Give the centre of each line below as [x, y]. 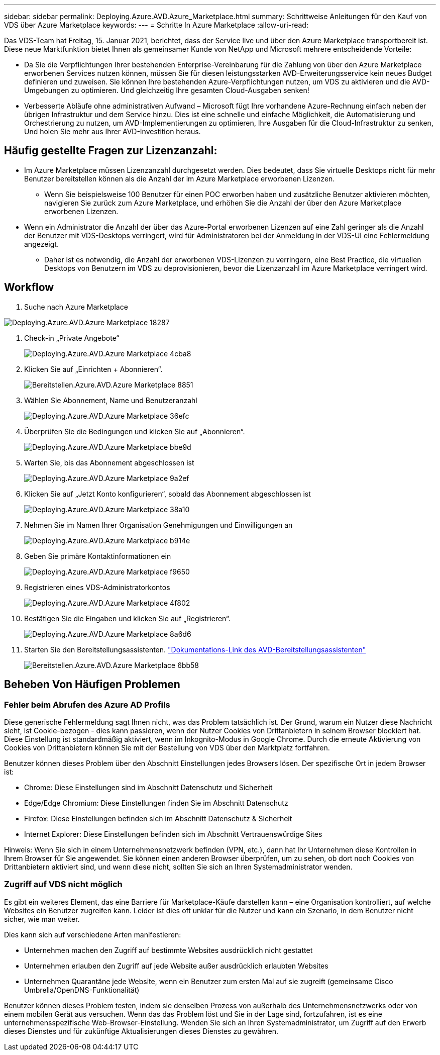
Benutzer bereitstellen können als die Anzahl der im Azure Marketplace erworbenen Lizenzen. [180, 178]
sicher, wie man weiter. [42, 919]
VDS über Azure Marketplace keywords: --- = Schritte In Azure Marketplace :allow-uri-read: [156, 25]
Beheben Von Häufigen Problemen [92, 685]
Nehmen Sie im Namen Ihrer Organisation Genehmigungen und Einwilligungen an [158, 525]
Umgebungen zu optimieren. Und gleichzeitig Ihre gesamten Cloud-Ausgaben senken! [167, 90]
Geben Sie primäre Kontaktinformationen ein [98, 556]
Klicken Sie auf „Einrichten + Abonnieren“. [93, 369]
